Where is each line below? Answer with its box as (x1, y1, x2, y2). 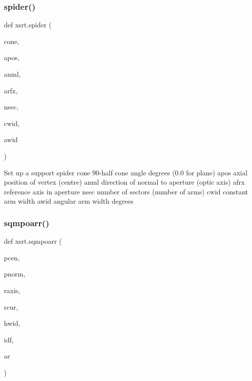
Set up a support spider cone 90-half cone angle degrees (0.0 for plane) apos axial (4, 167, 248, 177)
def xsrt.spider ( (4, 20, 52, 30)
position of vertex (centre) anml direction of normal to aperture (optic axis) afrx (4, 177, 245, 187)
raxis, (4, 285, 21, 295)
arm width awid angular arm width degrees (4, 196, 134, 206)
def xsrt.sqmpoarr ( (4, 236, 62, 246)
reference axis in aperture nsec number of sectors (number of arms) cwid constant (4, 186, 249, 196)
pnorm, (4, 269, 25, 279)
